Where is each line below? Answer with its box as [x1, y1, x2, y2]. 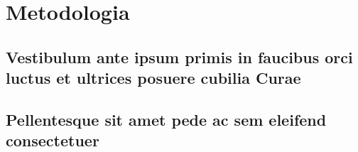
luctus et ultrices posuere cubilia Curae [6, 67, 301, 89]
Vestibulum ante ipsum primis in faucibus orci [6, 45, 353, 67]
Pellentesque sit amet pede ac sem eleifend [6, 108, 327, 130]
